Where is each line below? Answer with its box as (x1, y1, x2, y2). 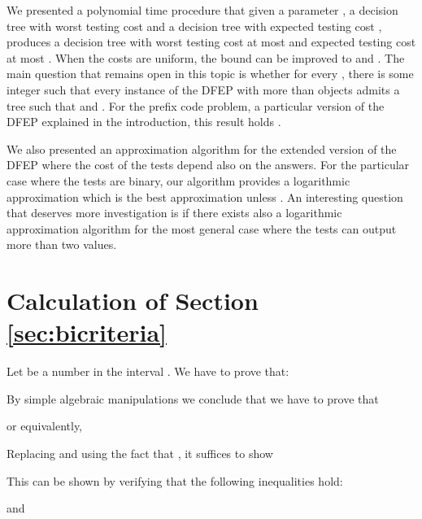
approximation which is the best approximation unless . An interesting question (7, 188, 403, 205)
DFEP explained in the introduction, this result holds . (7, 113, 281, 130)
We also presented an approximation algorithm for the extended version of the (7, 140, 397, 157)
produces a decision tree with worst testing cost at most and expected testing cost (7, 33, 416, 50)
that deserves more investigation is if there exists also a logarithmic (7, 204, 342, 221)
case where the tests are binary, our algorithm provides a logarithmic (7, 172, 350, 189)
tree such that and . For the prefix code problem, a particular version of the (7, 97, 385, 114)
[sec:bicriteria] (7, 316, 167, 349)
